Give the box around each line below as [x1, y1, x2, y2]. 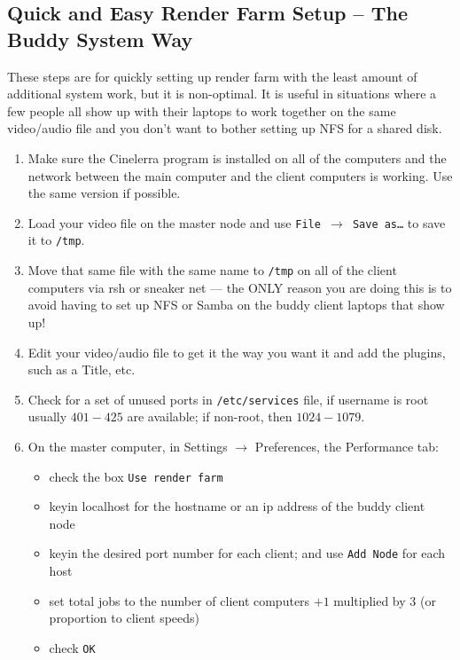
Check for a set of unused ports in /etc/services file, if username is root [27, 389, 429, 408]
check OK [49, 638, 96, 656]
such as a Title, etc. [27, 360, 136, 379]
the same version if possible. [27, 184, 181, 202]
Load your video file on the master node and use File [27, 213, 321, 232]
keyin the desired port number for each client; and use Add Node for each [49, 544, 446, 562]
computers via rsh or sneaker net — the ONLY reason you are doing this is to [27, 278, 452, 296]
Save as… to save [352, 213, 446, 232]
